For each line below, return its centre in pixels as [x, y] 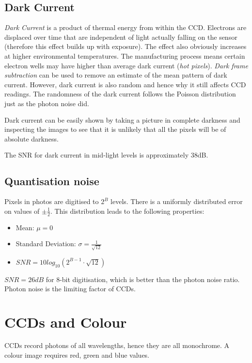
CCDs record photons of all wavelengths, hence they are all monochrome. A [117, 345]
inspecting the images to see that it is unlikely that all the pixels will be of [115, 129]
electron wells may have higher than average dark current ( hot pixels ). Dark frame [126, 65]
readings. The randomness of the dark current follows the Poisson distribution [120, 94]
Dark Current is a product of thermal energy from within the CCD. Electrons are [126, 27]
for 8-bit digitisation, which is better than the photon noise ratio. [143, 279]
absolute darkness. [31, 138]
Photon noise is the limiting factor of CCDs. [70, 289]
